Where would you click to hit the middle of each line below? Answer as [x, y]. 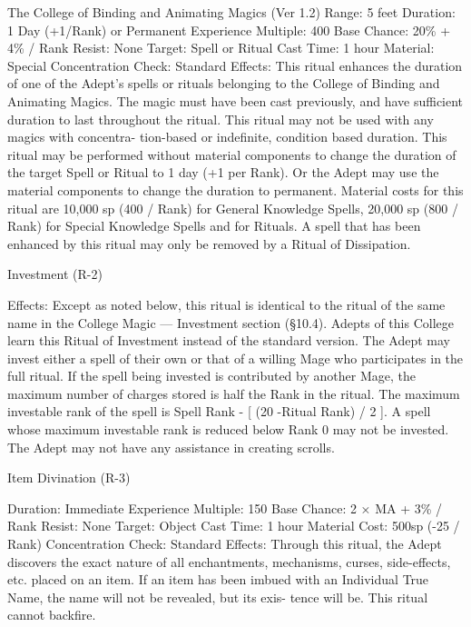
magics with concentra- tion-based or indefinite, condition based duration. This [227, 137]
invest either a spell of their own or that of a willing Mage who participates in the [235, 358]
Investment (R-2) [55, 274]
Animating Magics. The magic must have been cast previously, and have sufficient [235, 100]
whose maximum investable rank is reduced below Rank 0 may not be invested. [228, 429]
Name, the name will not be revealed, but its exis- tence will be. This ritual [218, 597]
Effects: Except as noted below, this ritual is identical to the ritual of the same [226, 304]
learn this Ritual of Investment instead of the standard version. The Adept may [229, 340]
